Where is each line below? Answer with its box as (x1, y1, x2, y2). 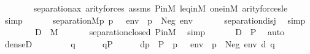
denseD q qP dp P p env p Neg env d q (4, 37, 275, 50)
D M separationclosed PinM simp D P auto (34, 25, 285, 38)
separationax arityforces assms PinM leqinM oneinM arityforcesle (33, 2, 288, 14)
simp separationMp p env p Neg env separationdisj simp (4, 13, 306, 26)
